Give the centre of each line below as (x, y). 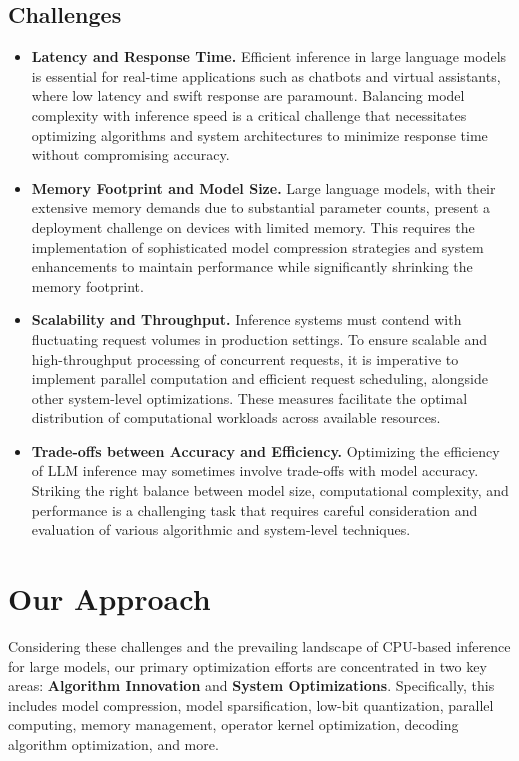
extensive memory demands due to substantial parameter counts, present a (261, 207)
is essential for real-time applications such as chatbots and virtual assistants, (266, 75)
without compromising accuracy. (130, 154)
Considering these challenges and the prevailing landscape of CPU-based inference (259, 645)
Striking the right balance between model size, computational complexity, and (270, 490)
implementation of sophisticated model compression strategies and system (257, 246)
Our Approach (109, 598)
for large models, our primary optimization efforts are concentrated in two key (247, 665)
